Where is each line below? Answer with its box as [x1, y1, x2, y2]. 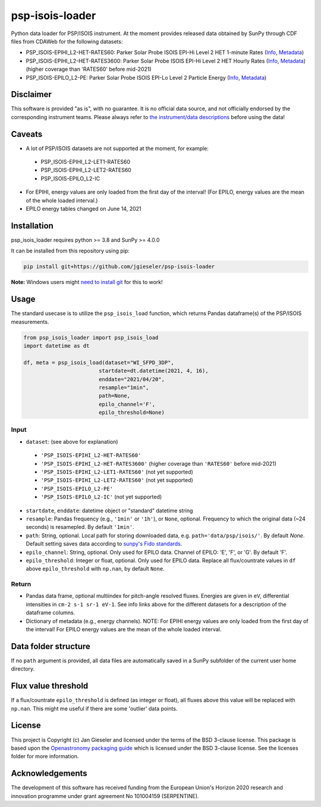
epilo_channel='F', [98, 401, 156, 407]
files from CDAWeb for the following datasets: [11, 38, 123, 45]
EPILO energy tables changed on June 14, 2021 [26, 205, 142, 213]
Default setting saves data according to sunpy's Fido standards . [26, 540, 182, 547]
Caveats [11, 129, 43, 139]
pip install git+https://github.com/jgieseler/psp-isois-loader [23, 263, 215, 270]
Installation [11, 220, 53, 230]
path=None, [98, 392, 131, 399]
